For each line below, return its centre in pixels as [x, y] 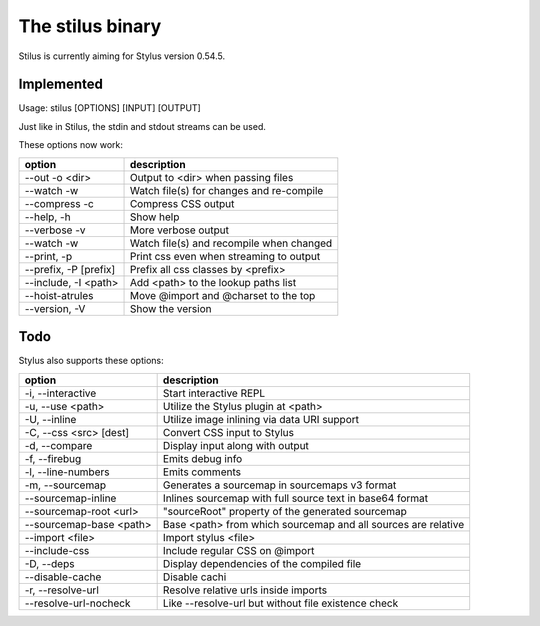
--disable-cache [63, 577]
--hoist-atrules [59, 295]
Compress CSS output [182, 203]
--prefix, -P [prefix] [70, 269]
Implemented [61, 84]
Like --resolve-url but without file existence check [280, 603]
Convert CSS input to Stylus [228, 432]
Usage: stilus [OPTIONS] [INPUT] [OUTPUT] [110, 108]
